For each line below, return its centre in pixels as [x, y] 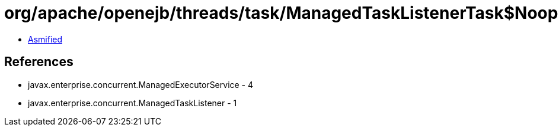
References [39, 62]
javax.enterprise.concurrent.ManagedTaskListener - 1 [132, 103]
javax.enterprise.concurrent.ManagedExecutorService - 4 [141, 84]
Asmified [45, 39]
